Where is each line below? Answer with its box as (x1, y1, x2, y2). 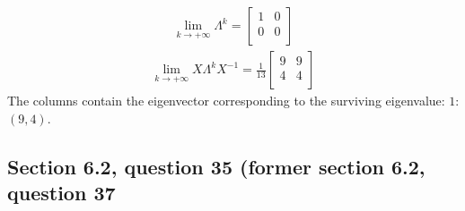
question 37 (7, 179, 116, 207)
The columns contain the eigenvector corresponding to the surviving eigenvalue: (7, 91, 445, 110)
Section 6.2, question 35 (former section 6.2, (7, 152, 426, 180)
